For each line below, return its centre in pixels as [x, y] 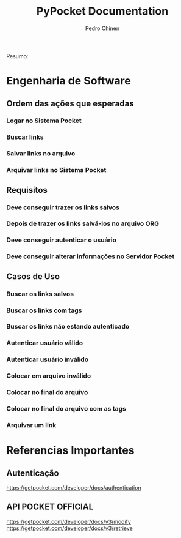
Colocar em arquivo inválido [49, 376]
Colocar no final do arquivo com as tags [66, 409]
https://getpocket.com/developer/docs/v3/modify [69, 521]
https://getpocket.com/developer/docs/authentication [74, 487]
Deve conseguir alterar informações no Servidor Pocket [90, 256]
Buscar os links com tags [44, 310]
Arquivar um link [31, 425]
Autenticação [33, 473]
